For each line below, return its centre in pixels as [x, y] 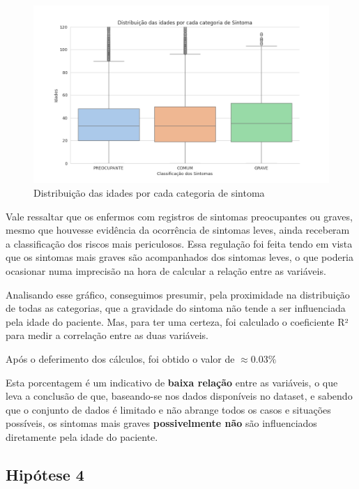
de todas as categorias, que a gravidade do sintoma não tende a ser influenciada [176, 308]
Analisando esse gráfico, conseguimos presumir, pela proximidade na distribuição [178, 294]
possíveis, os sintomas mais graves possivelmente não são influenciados [161, 423]
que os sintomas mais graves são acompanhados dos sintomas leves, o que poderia [180, 257]
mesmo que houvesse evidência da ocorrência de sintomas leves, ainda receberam [178, 230]
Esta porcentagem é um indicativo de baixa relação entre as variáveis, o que [172, 382]
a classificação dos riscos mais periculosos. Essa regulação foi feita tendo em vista [179, 243]
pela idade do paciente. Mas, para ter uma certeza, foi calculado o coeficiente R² [177, 321]
